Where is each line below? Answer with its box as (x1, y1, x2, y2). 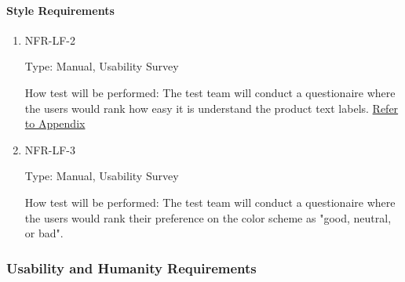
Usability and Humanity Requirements (6, 258, 257, 277)
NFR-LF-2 (24, 31, 75, 48)
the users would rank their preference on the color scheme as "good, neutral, (24, 209, 392, 226)
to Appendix (24, 115, 86, 132)
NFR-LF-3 (24, 141, 75, 157)
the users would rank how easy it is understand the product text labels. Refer (24, 99, 399, 116)
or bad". (24, 225, 64, 241)
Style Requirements (6, 2, 115, 18)
